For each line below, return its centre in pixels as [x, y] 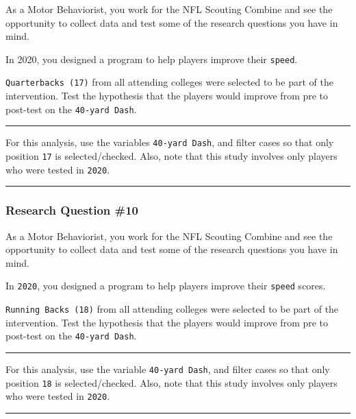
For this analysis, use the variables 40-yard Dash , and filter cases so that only [170, 142]
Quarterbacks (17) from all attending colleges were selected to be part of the [169, 82]
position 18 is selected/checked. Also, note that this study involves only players [171, 382]
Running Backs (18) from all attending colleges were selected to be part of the [172, 308]
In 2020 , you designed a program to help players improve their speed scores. [166, 286]
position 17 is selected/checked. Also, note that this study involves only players [171, 156]
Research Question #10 [72, 210]
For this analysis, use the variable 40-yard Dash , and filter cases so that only [168, 369]
